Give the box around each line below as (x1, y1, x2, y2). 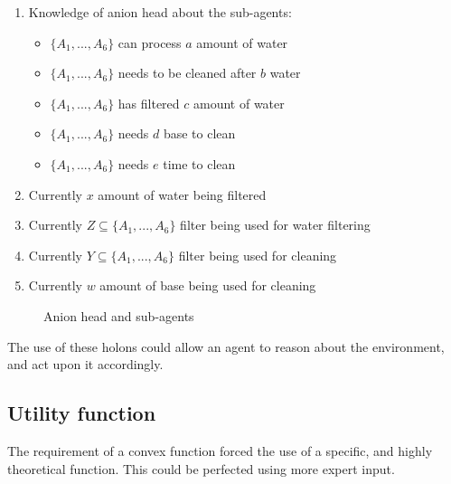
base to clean (163, 124, 236, 143)
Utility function (7, 399, 156, 427)
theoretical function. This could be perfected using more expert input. (7, 459, 395, 478)
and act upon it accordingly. (7, 355, 164, 374)
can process (117, 33, 182, 52)
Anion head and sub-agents (43, 306, 194, 325)
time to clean (163, 154, 236, 173)
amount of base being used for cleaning (99, 276, 316, 295)
